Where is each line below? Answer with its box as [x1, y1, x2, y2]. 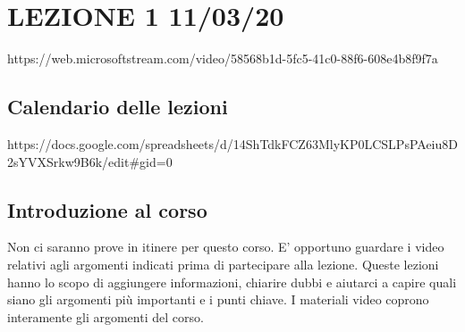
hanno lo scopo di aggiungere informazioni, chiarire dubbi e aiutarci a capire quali [7, 272, 457, 291]
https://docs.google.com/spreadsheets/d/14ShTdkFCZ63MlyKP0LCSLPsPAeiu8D [7, 134, 458, 153]
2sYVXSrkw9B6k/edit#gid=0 [7, 152, 173, 170]
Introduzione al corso [7, 195, 207, 223]
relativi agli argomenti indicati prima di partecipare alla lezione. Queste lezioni [7, 254, 439, 273]
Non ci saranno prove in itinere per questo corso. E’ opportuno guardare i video [7, 237, 444, 256]
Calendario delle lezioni [7, 93, 228, 120]
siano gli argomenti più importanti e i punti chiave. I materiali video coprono [7, 290, 429, 309]
